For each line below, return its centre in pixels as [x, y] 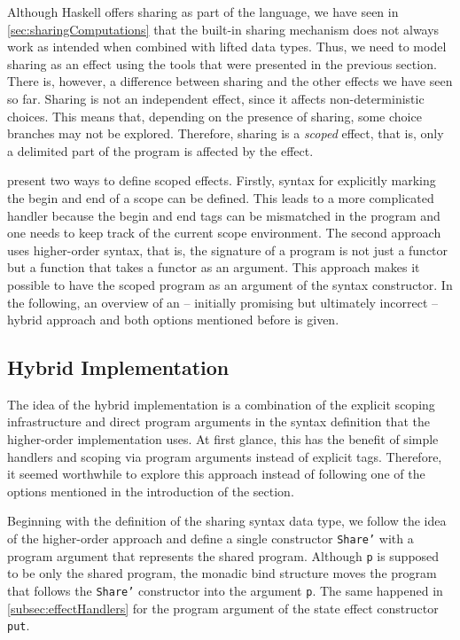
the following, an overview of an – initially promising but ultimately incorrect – [222, 302]
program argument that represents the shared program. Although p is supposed [223, 555]
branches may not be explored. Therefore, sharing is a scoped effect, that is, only [226, 133]
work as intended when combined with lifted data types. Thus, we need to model [227, 47]
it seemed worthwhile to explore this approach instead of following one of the [216, 474]
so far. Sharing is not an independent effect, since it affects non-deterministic [216, 98]
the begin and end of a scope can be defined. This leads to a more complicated [221, 197]
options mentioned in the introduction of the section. [151, 491]
